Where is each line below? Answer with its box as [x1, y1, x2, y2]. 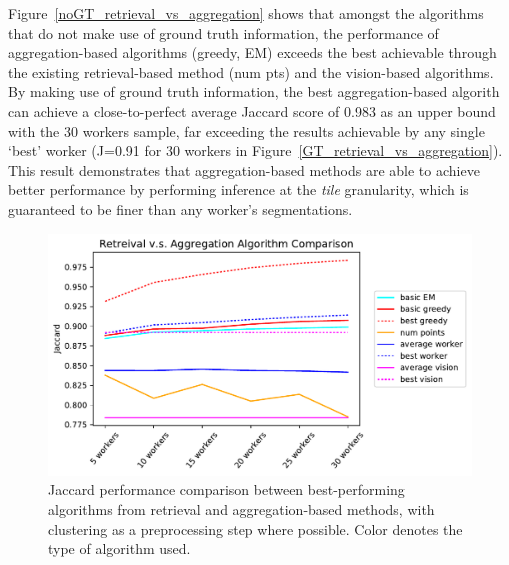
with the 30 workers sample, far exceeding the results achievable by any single [8, 120, 485, 141]
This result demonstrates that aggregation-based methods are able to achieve [8, 159, 480, 180]
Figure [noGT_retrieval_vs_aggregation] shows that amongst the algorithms [8, 3, 484, 23]
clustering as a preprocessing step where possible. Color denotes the [48, 518, 463, 539]
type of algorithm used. [48, 538, 191, 559]
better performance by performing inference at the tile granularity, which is [8, 179, 469, 200]
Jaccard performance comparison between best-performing [48, 479, 405, 500]
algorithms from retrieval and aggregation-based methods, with [48, 498, 435, 519]
